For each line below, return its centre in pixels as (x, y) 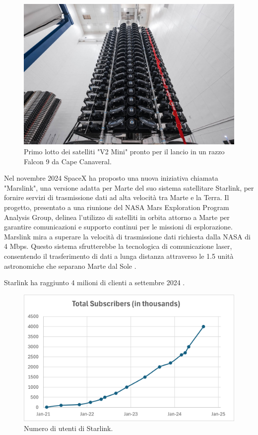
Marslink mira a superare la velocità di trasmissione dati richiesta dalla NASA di (127, 236)
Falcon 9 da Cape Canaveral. (68, 161)
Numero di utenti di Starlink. (68, 428)
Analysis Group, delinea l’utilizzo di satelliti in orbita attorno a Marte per (117, 217)
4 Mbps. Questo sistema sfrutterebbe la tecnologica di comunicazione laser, (118, 246)
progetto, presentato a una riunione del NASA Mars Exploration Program (117, 207)
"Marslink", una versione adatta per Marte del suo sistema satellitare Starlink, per (129, 187)
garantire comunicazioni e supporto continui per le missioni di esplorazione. (118, 227)
